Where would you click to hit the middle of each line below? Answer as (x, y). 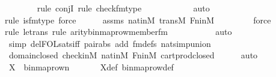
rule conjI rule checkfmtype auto (123, 8)
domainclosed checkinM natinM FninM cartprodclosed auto (133, 55)
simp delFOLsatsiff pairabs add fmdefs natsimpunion (110, 43)
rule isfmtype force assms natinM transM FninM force (138, 20)
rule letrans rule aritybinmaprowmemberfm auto (118, 32)
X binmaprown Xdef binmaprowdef (91, 66)
